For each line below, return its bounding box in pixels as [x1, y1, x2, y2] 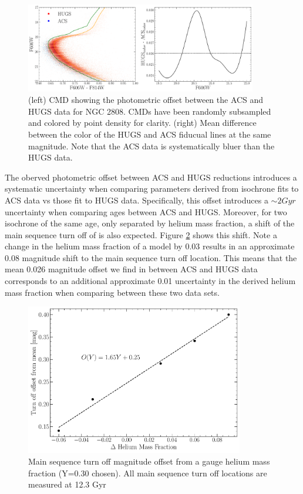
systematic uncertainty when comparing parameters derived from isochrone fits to [5, 182, 299, 195]
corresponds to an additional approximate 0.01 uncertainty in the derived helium [5, 275, 296, 287]
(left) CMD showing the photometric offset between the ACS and [28, 94, 264, 106]
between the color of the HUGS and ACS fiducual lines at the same [28, 128, 271, 140]
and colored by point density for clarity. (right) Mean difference [28, 116, 257, 129]
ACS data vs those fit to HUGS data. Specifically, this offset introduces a [5, 193, 268, 206]
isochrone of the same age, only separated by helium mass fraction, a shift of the [5, 217, 295, 229]
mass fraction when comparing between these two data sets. [5, 286, 220, 298]
